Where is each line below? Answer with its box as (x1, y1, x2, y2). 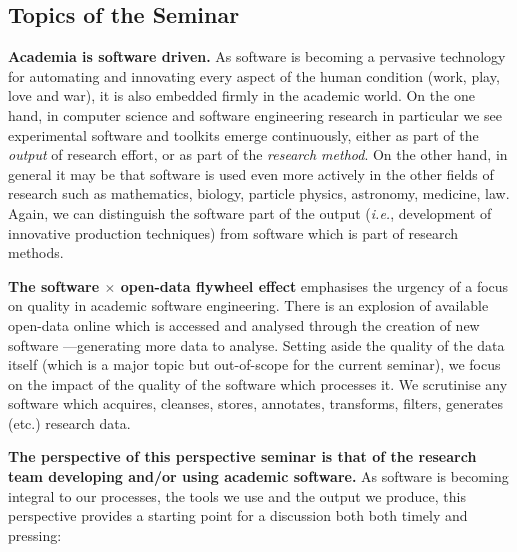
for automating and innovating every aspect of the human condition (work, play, (8, 65, 500, 86)
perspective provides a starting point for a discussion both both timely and (8, 505, 468, 526)
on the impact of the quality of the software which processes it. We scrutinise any (8, 373, 508, 394)
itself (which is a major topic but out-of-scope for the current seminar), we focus (8, 354, 501, 375)
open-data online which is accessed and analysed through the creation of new (8, 314, 480, 335)
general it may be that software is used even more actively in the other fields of (8, 163, 494, 184)
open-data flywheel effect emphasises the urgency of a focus (120, 275, 509, 296)
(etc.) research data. (8, 412, 131, 433)
